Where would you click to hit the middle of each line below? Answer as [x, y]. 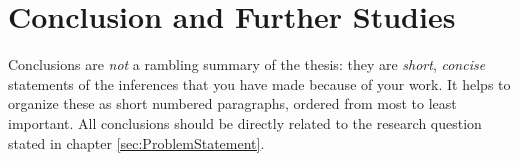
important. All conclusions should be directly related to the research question [245, 122]
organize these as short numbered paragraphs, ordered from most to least [232, 103]
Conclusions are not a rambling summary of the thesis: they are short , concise [247, 64]
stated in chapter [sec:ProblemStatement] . [136, 142]
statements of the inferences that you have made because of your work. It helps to [259, 83]
